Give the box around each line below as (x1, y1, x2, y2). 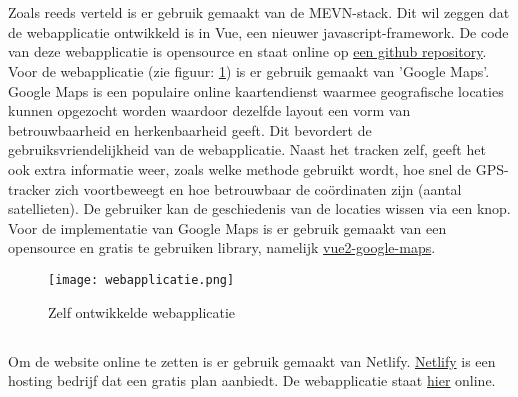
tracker (8, 178, 51, 199)
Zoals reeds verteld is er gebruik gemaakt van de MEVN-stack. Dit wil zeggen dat (8, 2, 510, 23)
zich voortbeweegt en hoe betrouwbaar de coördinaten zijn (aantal (55, 178, 462, 199)
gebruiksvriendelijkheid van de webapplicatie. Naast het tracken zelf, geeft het (8, 139, 486, 160)
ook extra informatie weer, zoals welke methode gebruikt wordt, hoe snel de (8, 158, 472, 179)
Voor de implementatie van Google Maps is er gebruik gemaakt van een (8, 217, 447, 238)
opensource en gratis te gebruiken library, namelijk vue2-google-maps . (8, 237, 436, 258)
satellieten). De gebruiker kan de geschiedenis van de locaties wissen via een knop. (8, 198, 511, 219)
